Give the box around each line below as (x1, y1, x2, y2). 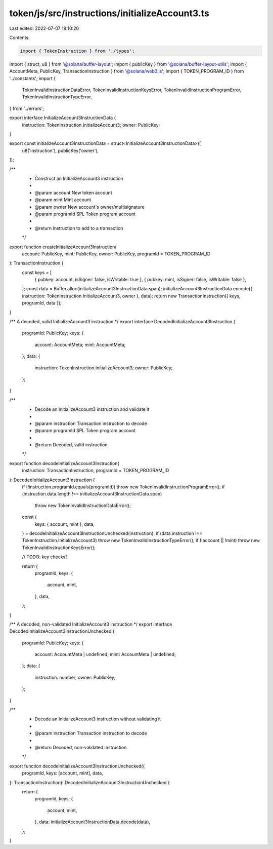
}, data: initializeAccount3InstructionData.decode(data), (34, 819, 151, 825)
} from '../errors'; (9, 105, 44, 111)
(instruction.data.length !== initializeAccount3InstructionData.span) (22, 491, 162, 497)
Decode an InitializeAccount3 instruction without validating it (34, 716, 161, 722)
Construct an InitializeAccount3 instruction (34, 175, 123, 181)
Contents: (9, 34, 30, 41)
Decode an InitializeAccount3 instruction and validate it (34, 406, 150, 412)
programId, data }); (22, 300, 62, 306)
